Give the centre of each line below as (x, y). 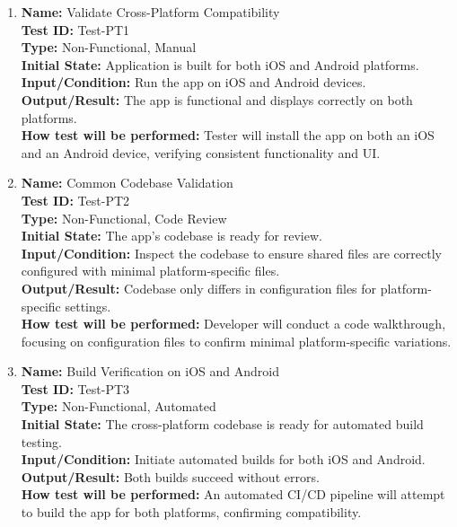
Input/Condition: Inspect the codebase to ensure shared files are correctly (231, 253)
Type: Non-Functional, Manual (109, 47)
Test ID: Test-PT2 (75, 200)
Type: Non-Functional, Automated (119, 406)
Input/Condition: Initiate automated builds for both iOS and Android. (223, 459)
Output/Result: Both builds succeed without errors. (170, 476)
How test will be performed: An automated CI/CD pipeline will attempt (233, 494)
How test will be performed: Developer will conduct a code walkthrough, (233, 324)
